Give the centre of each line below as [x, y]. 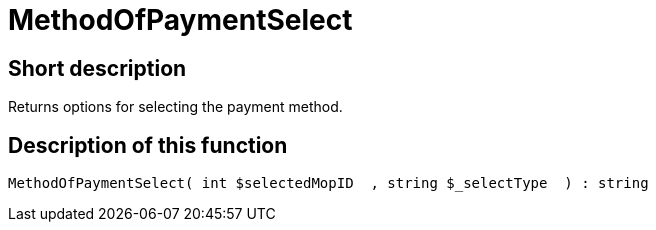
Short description [97, 68]
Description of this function [148, 145]
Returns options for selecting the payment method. [175, 107]
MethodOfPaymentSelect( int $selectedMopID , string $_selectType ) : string [328, 183]
